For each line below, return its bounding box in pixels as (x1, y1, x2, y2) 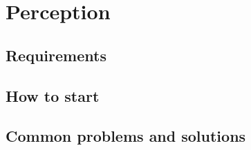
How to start (6, 85, 100, 106)
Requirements (6, 44, 106, 65)
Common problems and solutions (6, 125, 246, 147)
